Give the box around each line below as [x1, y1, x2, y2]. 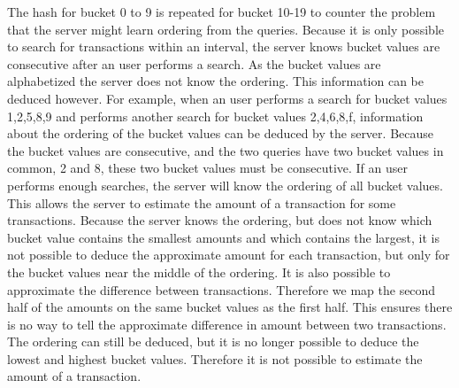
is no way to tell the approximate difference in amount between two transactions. [7, 314, 447, 333]
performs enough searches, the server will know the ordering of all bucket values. [7, 175, 443, 194]
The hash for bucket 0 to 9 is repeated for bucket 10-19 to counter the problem [7, 3, 436, 20]
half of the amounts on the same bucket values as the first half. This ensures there [7, 298, 453, 316]
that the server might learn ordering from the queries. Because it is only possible [7, 19, 445, 38]
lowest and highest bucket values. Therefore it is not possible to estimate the [7, 349, 423, 368]
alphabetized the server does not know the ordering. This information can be [7, 72, 425, 90]
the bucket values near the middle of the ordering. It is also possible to [7, 262, 391, 281]
